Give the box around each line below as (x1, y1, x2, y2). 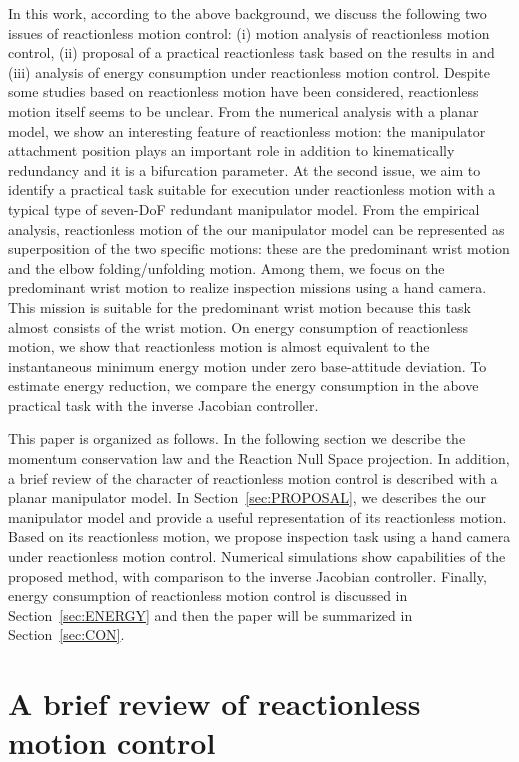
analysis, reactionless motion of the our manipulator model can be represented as (8, 218, 505, 239)
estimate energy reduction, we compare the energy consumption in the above (8, 375, 479, 396)
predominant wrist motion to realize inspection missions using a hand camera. (8, 277, 487, 298)
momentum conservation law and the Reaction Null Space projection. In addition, (8, 448, 510, 469)
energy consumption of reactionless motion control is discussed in (8, 585, 408, 606)
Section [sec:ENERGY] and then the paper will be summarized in (8, 604, 413, 625)
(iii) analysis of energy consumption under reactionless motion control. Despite (8, 61, 490, 82)
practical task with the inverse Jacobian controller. (8, 394, 319, 415)
